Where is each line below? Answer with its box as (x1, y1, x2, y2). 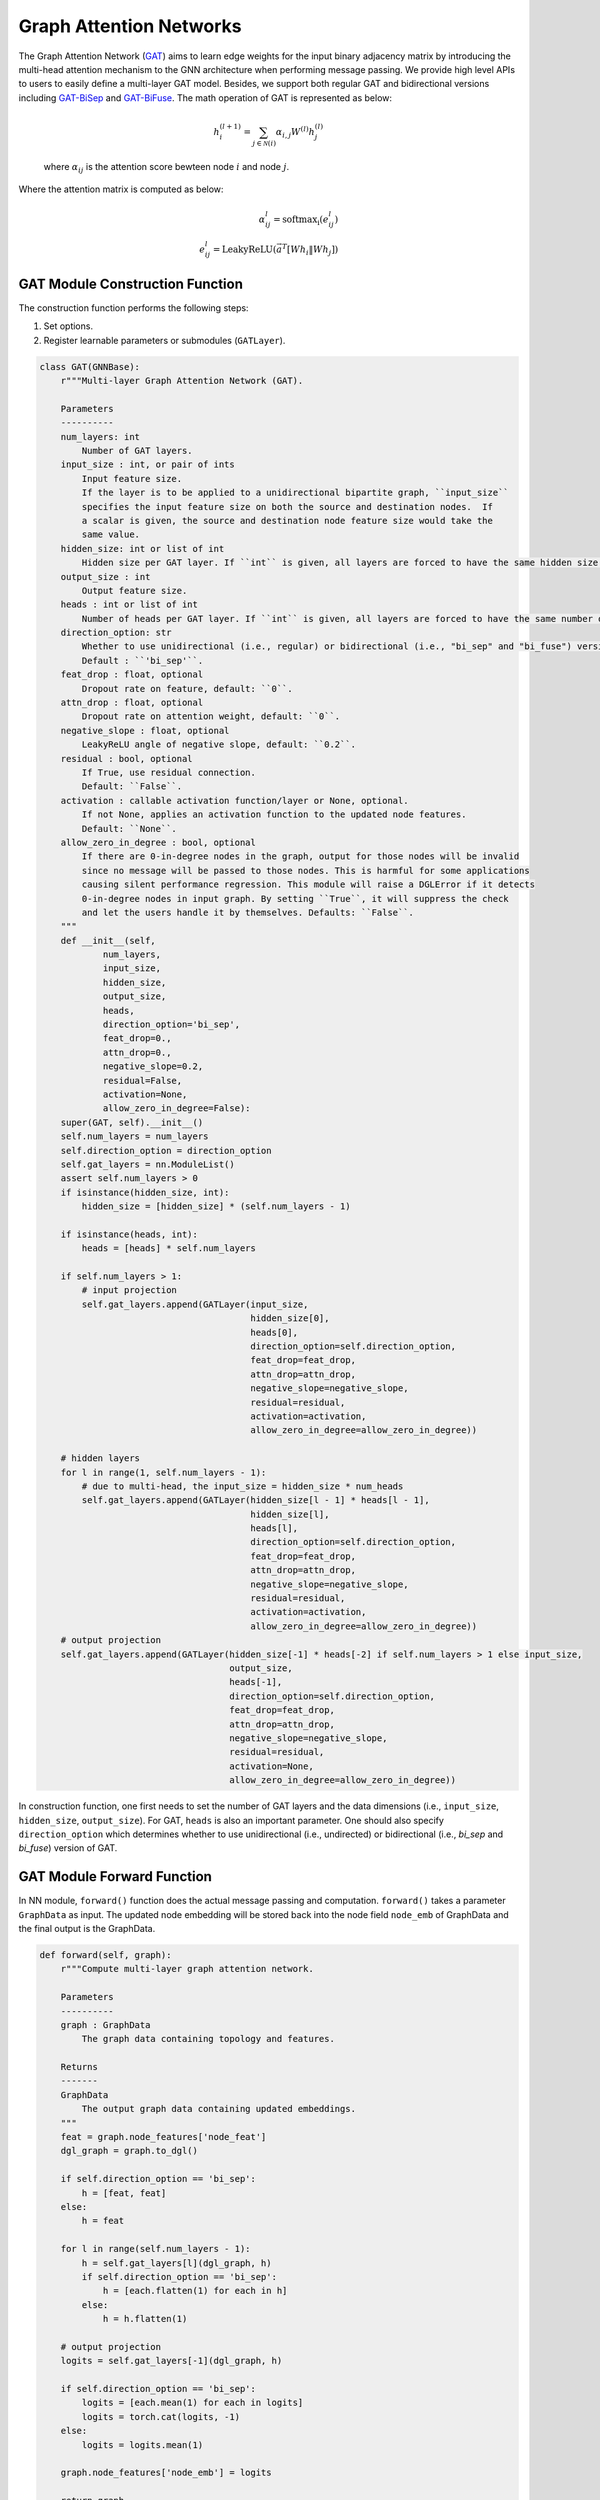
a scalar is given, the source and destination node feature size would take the (81, 515, 494, 526)
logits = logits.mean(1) (81, 2439, 204, 2450)
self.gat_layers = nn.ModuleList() (60, 1158, 235, 1170)
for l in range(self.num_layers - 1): (60, 2243, 251, 2255)
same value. (81, 529, 140, 540)
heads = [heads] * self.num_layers (81, 1243, 257, 1254)
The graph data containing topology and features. (81, 2033, 335, 2045)
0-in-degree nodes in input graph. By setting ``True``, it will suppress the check (81, 893, 509, 904)
